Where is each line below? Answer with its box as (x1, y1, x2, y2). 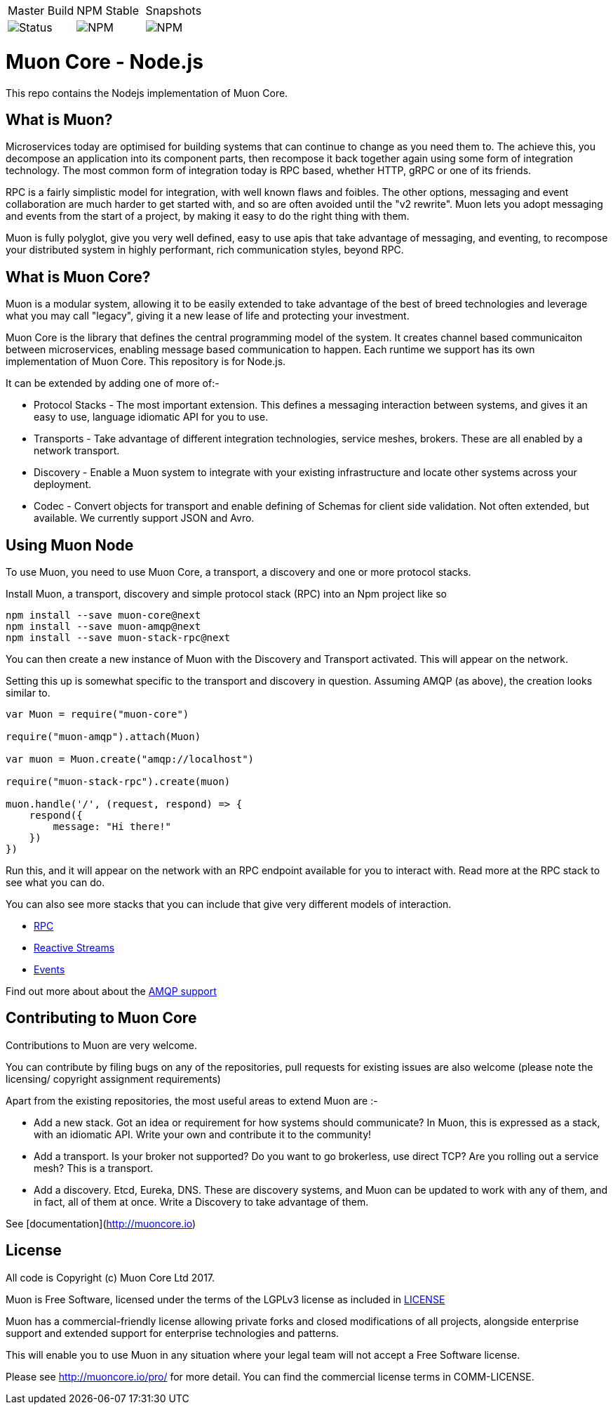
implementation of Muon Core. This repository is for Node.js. (6, 355, 286, 368)
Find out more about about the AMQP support (6, 985, 217, 998)
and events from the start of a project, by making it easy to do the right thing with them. (6, 210, 410, 223)
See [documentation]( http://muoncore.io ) (6, 1217, 196, 1230)
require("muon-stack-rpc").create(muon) (6, 776, 231, 788)
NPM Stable (76, 4, 140, 18)
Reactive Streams (34, 942, 115, 954)
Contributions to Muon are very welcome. (6, 1039, 198, 1051)
